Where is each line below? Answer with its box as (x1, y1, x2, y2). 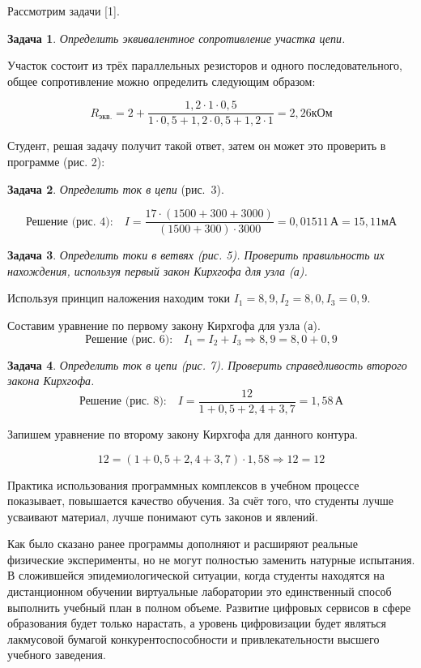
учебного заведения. (7, 646, 106, 663)
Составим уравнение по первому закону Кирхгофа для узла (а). (7, 317, 321, 334)
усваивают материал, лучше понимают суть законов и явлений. (7, 507, 318, 525)
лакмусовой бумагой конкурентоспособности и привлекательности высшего (7, 630, 380, 647)
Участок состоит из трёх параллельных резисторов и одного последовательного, (7, 57, 402, 74)
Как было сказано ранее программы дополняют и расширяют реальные (7, 535, 358, 552)
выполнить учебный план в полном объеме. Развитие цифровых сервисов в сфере (7, 598, 411, 615)
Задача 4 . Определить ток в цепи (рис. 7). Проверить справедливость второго (7, 356, 407, 373)
